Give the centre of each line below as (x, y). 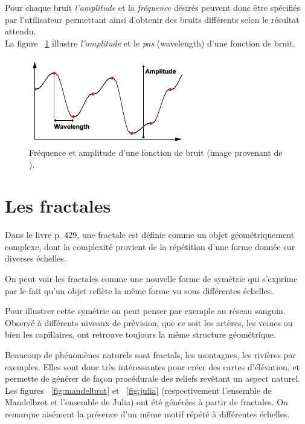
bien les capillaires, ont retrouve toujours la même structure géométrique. (140, 334)
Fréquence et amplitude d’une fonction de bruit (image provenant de (156, 152)
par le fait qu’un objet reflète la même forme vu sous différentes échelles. (139, 290)
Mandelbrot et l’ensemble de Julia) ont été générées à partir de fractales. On (146, 402)
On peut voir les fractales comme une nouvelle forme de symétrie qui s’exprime (151, 279)
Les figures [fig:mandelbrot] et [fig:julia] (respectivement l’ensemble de (138, 390)
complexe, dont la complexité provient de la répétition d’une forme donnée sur (150, 246)
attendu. (21, 31)
